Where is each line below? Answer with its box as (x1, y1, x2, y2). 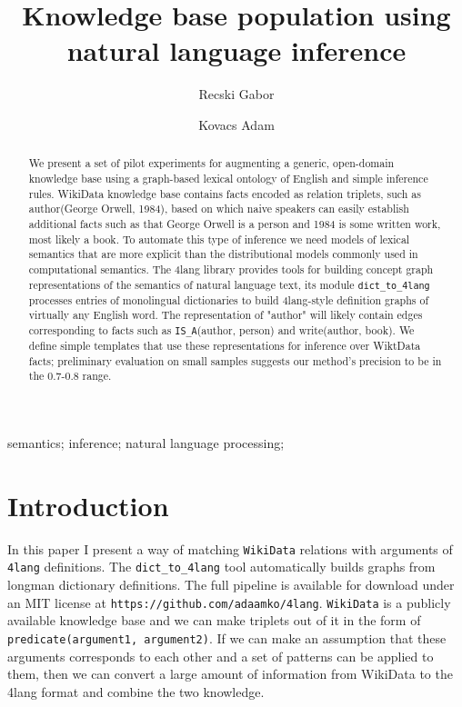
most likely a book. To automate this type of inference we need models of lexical (28, 231, 410, 246)
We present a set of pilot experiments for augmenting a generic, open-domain (28, 155, 395, 171)
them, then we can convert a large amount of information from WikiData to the (7, 664, 453, 683)
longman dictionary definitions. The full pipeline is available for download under (7, 575, 455, 594)
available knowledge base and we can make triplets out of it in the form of (7, 611, 421, 630)
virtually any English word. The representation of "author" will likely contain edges (28, 307, 423, 323)
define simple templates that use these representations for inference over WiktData (28, 338, 421, 353)
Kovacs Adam (198, 115, 275, 134)
